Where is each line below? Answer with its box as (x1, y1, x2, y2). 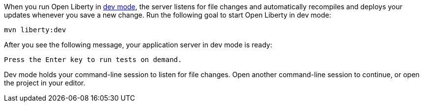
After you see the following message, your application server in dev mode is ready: (4, 41, 272, 49)
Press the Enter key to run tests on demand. (4, 56, 182, 64)
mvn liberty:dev (4, 26, 66, 34)
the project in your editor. (4, 79, 85, 87)
